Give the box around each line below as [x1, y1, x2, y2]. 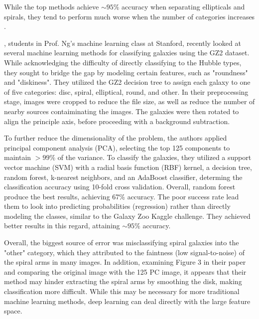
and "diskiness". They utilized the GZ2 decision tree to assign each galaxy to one [4, 77, 251, 87]
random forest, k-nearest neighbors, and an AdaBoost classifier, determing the [4, 171, 243, 182]
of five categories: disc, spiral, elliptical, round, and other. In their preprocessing [4, 86, 249, 97]
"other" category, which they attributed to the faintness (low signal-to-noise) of [4, 247, 245, 257]
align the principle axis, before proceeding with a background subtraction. [4, 116, 230, 126]
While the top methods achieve [4, 1, 99, 11]
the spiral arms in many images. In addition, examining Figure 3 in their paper [4, 257, 246, 267]
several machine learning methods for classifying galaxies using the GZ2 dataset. [4, 47, 250, 58]
